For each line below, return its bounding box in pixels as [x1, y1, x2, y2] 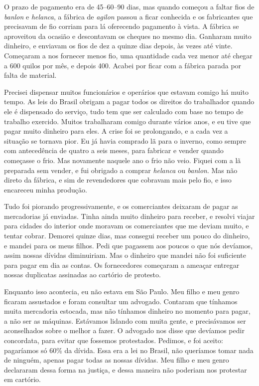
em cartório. [4, 374, 41, 385]
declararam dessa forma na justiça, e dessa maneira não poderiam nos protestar [4, 364, 247, 375]
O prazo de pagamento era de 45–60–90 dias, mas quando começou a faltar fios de [4, 1, 255, 11]
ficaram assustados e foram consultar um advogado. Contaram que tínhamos [4, 296, 238, 306]
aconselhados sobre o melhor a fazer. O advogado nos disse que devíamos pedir [4, 325, 245, 336]
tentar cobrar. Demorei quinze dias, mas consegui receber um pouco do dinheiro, [4, 230, 250, 241]
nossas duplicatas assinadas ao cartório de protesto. [4, 269, 161, 280]
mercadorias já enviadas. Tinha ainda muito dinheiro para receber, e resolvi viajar [4, 210, 255, 221]
